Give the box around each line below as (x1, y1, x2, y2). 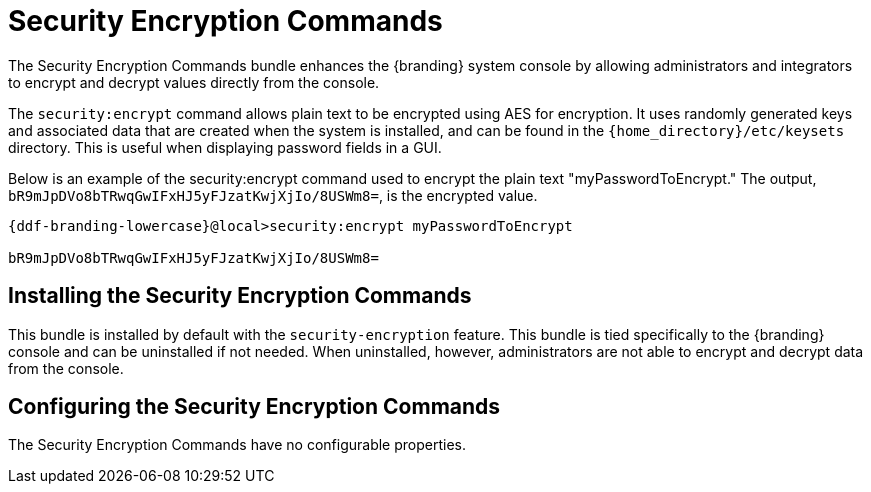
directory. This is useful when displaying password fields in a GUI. (8, 138, 442, 156)
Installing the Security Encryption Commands (8, 283, 472, 309)
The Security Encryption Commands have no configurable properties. (8, 436, 466, 454)
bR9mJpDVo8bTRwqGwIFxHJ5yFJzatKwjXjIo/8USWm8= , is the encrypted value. (8, 186, 538, 204)
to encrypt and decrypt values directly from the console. (8, 73, 380, 91)
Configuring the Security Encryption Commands (8, 394, 501, 420)
